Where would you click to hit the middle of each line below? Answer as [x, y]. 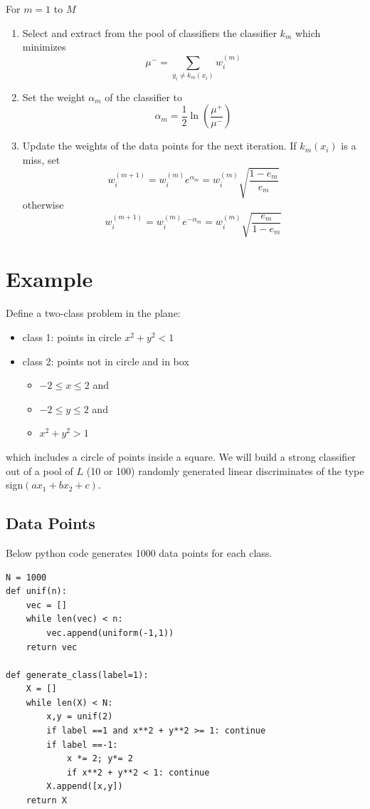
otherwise [43, 205]
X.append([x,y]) [85, 787]
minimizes [44, 47]
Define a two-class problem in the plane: [93, 313]
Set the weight [54, 96]
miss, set [41, 160]
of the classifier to [144, 96]
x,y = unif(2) [80, 717]
